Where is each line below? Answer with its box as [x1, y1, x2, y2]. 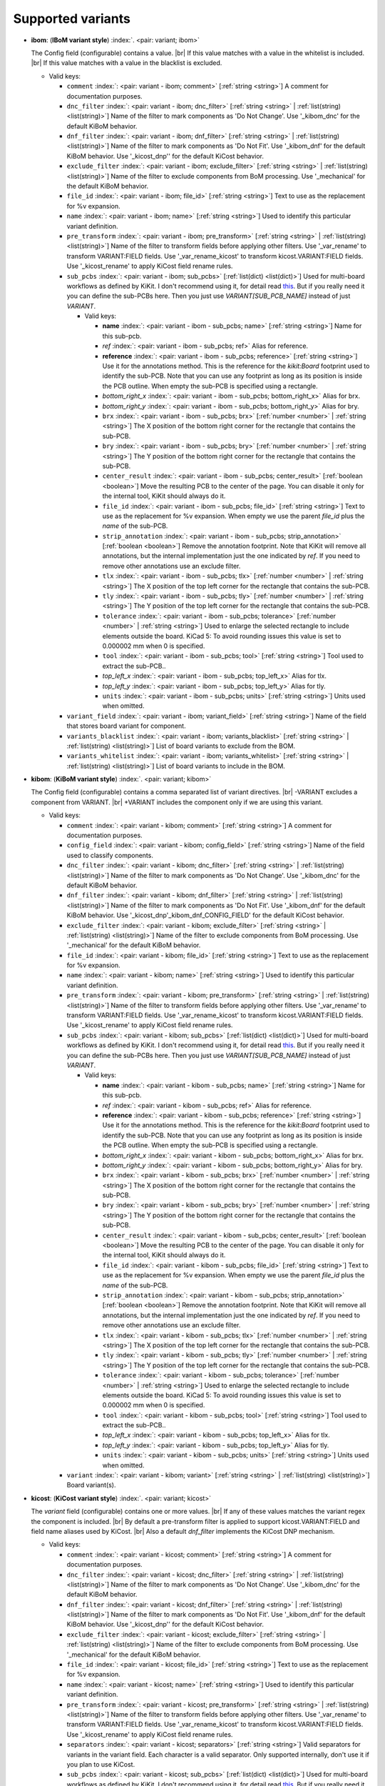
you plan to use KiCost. [66, 1760, 135, 1768]
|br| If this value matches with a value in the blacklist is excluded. [31, 59, 222, 67]
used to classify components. [66, 851, 153, 859]
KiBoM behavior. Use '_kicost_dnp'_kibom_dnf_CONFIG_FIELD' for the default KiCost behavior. [66, 911, 345, 919]
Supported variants [13, 11, 131, 26]
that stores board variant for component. [66, 722, 186, 730]
